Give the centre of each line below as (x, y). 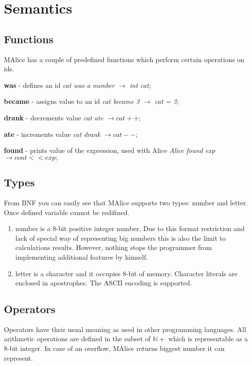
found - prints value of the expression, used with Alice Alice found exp (109, 150)
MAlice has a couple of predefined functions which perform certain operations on (124, 59)
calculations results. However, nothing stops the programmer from (114, 247)
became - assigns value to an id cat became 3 (72, 101)
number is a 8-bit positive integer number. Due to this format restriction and (130, 228)
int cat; (140, 85)
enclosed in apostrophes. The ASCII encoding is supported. (104, 283)
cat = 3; (167, 101)
